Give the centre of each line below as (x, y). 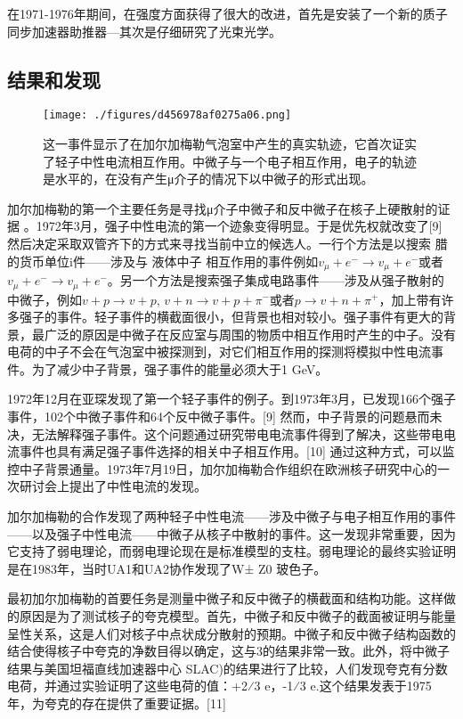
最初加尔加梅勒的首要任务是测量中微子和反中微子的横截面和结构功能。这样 (225, 598)
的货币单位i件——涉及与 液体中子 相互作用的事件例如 (163, 261)
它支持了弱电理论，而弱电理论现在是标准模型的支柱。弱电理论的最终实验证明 (231, 551)
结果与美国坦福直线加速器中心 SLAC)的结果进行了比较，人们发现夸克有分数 (227, 668)
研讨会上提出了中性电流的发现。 (113, 486)
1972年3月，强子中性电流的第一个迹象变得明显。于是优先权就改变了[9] (239, 226)
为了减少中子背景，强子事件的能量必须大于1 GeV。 (180, 368)
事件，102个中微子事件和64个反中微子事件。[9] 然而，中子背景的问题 (206, 417)
